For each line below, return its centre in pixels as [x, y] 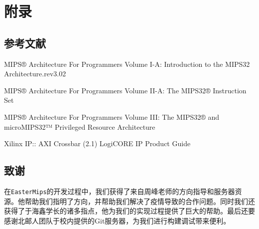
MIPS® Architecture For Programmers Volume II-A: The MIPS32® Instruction [125, 90]
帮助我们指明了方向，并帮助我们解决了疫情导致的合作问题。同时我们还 [140, 201]
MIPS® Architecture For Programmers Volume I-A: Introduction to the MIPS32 [127, 64]
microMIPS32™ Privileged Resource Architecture [80, 126]
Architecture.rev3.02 [35, 74]
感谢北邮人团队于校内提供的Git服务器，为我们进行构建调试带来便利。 [117, 220]
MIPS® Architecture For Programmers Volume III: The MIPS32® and [112, 116]
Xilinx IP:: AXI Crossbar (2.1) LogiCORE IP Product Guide [97, 143]
